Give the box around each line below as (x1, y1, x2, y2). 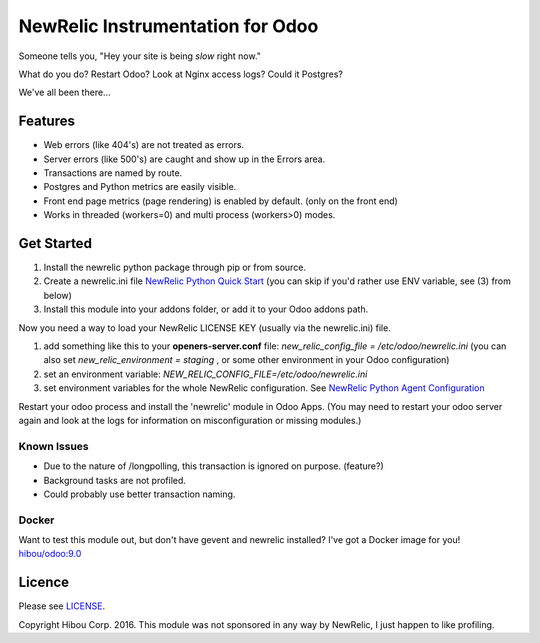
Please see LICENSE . (18, 600, 105, 612)
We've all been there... (18, 86, 111, 99)
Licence (18, 574, 70, 591)
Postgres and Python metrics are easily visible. (43, 181, 237, 193)
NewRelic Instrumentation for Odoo (18, 15, 319, 37)
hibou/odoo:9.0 (18, 548, 82, 560)
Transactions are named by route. (43, 167, 183, 179)
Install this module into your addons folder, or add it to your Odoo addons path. (43, 303, 369, 315)
